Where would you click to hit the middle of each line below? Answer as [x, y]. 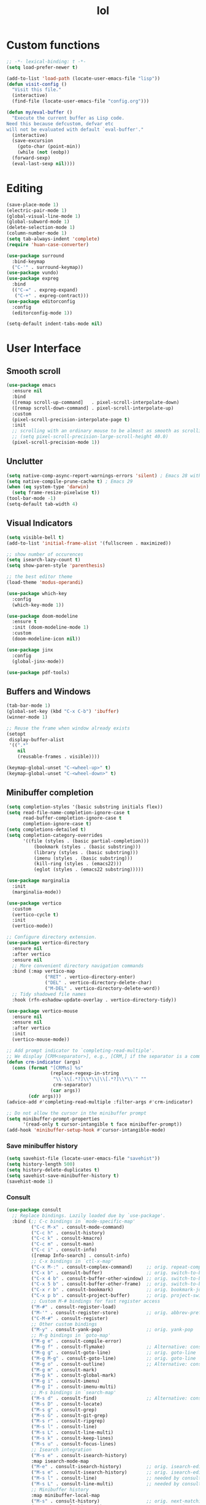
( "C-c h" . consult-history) [68, 1233]
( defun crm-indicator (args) [44, 1062]
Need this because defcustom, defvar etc [60, 123]
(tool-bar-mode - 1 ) [31, 499]
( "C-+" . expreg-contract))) [51, 295]
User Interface [44, 348]
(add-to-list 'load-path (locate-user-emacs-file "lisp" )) [83, 78]
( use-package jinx [30, 650]
